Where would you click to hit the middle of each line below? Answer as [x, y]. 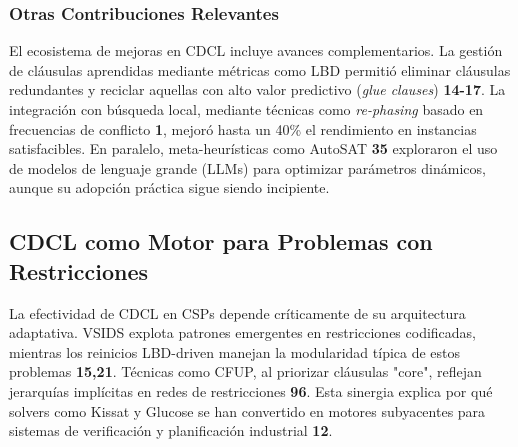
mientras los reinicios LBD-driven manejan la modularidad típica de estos [235, 351]
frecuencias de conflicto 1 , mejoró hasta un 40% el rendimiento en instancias [243, 128]
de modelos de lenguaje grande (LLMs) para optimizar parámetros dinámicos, [247, 167]
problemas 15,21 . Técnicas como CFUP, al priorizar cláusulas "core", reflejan [245, 371]
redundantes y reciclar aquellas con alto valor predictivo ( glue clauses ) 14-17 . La [257, 89]
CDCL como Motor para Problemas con [221, 241]
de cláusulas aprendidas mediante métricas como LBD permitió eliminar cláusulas [260, 69]
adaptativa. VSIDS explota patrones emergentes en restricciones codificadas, [242, 332]
